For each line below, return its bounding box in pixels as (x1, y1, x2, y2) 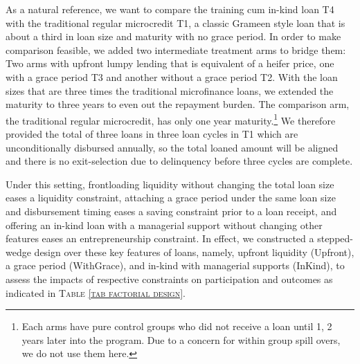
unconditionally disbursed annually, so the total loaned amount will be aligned (6, 140, 339, 154)
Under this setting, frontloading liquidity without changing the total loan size (6, 176, 334, 191)
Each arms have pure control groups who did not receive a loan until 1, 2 (21, 319, 332, 334)
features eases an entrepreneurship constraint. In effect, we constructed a (6, 231, 314, 246)
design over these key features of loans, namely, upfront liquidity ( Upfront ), (34, 244, 354, 259)
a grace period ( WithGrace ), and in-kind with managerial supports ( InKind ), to (6, 258, 345, 273)
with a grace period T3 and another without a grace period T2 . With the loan (6, 69, 338, 84)
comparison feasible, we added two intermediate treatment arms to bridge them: (6, 42, 346, 57)
